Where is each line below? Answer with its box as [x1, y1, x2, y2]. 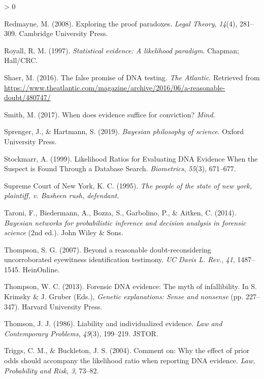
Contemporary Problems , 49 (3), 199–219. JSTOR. [4, 328, 158, 338]
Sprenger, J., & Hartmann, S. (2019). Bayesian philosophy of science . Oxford [4, 126, 244, 137]
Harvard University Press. [21, 301, 103, 311]
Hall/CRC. [4, 55, 38, 66]
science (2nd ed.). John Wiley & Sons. [4, 227, 123, 238]
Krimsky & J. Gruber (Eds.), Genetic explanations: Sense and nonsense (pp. [4, 291, 244, 302]
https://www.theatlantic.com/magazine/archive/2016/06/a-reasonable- [4, 82, 225, 92]
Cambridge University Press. [19, 28, 108, 39]
